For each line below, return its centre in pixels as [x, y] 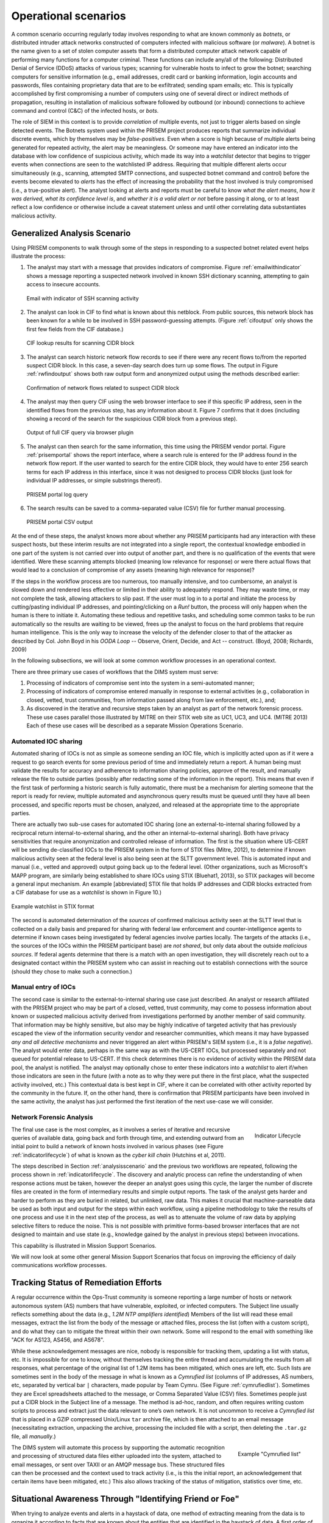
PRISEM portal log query [57, 494]
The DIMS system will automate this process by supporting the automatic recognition [118, 1447]
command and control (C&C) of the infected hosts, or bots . [85, 111]
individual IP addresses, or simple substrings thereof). [94, 481]
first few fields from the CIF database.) [75, 329]
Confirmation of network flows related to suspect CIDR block [103, 387]
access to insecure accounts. [63, 284]
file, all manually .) [34, 1436]
